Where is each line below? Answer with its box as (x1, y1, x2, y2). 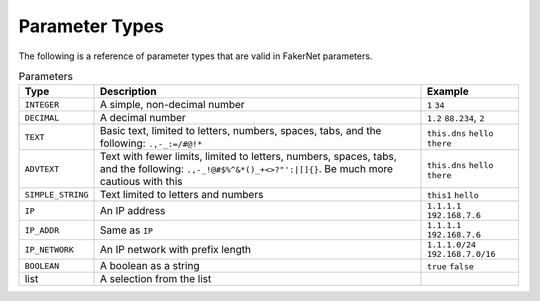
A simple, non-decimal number (99, 98, 245, 112)
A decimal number (99, 111, 187, 125)
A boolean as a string (99, 259, 200, 273)
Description (99, 85, 157, 99)
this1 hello (426, 190, 479, 201)
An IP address (99, 204, 166, 218)
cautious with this (99, 175, 183, 189)
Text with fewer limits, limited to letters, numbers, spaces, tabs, (99, 150, 397, 164)
